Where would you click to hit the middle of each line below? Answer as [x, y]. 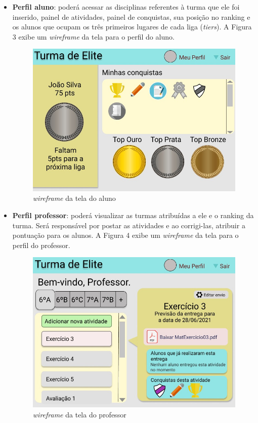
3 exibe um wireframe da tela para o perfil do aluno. [93, 36]
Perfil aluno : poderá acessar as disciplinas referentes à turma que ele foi [126, 7]
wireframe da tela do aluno [74, 198]
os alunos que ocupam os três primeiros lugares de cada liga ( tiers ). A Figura [132, 27]
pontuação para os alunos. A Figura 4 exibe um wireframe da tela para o [125, 235]
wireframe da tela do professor [79, 414]
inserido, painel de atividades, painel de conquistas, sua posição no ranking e [131, 16]
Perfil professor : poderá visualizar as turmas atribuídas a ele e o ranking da [133, 215]
